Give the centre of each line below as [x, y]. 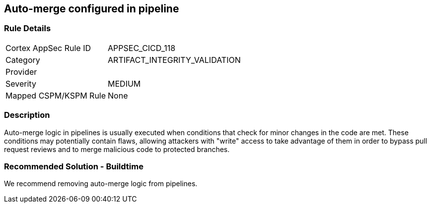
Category [23, 60]
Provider [21, 72]
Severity [21, 83]
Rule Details [28, 28]
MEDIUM [124, 83]
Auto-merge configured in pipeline [92, 9]
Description [27, 115]
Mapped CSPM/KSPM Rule [56, 95]
